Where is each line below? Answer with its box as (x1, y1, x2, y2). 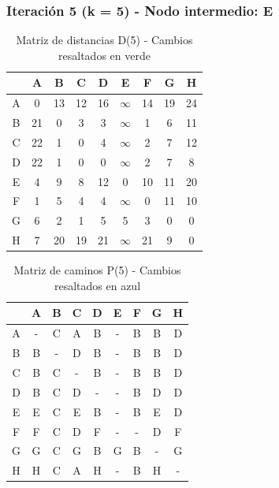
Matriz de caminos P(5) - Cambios (13, 262, 181, 278)
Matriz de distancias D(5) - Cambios (16, 32, 193, 48)
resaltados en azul (54, 277, 141, 293)
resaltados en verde (58, 47, 151, 63)
